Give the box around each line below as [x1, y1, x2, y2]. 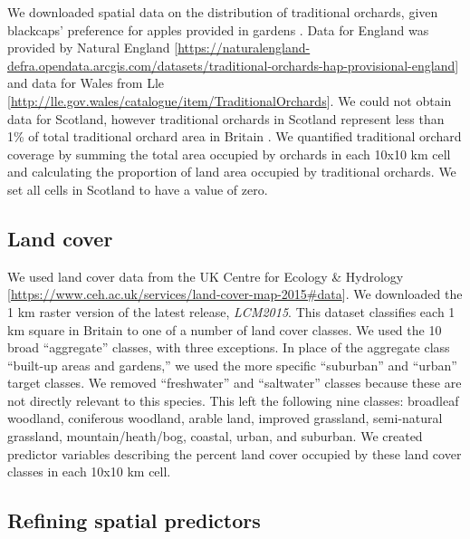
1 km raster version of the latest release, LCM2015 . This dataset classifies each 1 [7, 302, 456, 321]
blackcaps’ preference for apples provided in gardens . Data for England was [7, 20, 429, 39]
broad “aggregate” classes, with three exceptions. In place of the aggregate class [7, 338, 450, 357]
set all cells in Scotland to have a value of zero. [7, 179, 268, 198]
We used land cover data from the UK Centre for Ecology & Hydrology [7, 266, 404, 285]
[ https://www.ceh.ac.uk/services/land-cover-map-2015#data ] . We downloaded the [7, 284, 463, 303]
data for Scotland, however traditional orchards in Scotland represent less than [7, 109, 445, 128]
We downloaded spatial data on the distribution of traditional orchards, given [7, 3, 438, 21]
